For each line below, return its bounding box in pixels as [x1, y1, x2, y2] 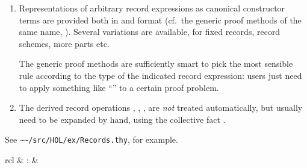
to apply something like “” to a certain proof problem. [19, 81, 219, 93]
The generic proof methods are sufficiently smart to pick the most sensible [19, 57, 293, 70]
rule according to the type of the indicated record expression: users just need [19, 69, 302, 81]
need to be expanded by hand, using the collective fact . [19, 113, 226, 125]
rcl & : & [5, 154, 39, 166]
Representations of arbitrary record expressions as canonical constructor [19, 2, 285, 14]
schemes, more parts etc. [19, 37, 110, 49]
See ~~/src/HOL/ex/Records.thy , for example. [5, 133, 178, 146]
